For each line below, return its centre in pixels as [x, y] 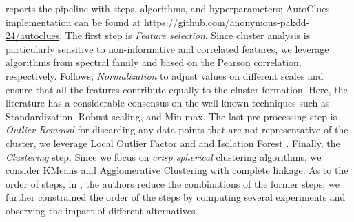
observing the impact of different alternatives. [102, 210]
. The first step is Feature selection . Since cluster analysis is [185, 35]
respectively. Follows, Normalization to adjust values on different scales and [165, 75]
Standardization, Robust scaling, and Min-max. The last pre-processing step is [171, 116]
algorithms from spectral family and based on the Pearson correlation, [154, 62]
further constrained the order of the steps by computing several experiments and [176, 197]
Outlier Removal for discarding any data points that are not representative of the [177, 130]
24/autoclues [33, 35]
